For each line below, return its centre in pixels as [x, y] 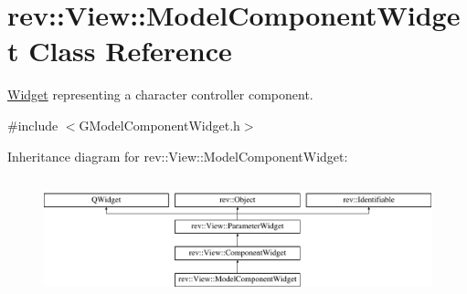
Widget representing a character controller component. [160, 94]
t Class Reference [120, 51]
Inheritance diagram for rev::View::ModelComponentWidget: [178, 156]
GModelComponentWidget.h [159, 125]
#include [33, 125]
